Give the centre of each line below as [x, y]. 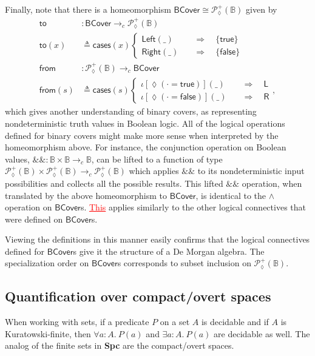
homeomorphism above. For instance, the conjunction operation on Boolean [146, 147]
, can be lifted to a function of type [157, 159]
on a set [175, 322]
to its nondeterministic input [251, 171]
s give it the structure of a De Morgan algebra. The [169, 251]
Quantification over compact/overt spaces [138, 296]
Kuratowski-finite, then [48, 333]
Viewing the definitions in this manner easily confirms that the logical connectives [157, 239]
